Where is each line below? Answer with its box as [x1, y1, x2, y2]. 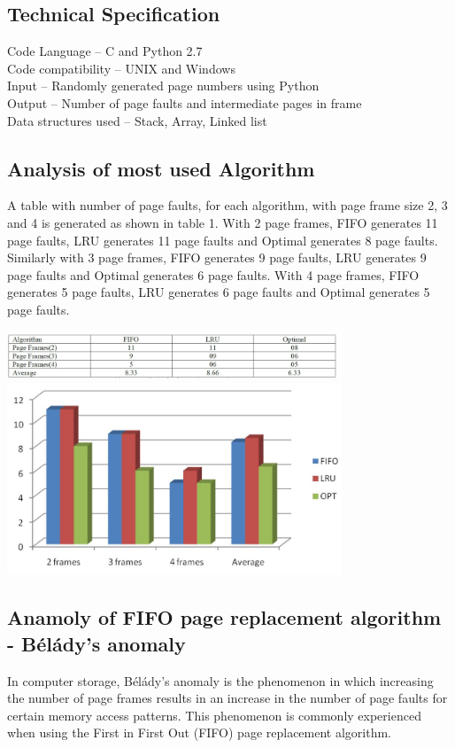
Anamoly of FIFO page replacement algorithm [7, 604, 442, 631]
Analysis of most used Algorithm [7, 154, 315, 182]
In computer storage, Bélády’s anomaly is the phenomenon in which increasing [7, 671, 434, 690]
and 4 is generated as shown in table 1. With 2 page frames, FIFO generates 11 [7, 213, 438, 231]
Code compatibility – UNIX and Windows [7, 58, 235, 77]
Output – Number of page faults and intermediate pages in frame [7, 93, 362, 112]
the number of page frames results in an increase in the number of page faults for [7, 689, 448, 707]
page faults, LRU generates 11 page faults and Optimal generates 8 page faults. [7, 230, 438, 249]
